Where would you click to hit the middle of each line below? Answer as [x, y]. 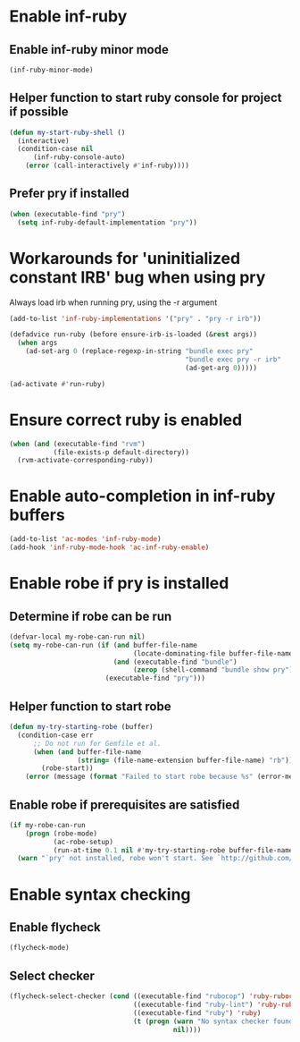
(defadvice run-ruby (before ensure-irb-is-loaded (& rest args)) [133, 335]
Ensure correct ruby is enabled [126, 420]
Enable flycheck [55, 927]
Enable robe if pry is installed [119, 584]
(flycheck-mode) [39, 948]
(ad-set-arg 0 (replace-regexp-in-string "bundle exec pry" [139, 352]
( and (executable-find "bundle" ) [175, 662]
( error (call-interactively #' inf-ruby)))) [108, 166]
